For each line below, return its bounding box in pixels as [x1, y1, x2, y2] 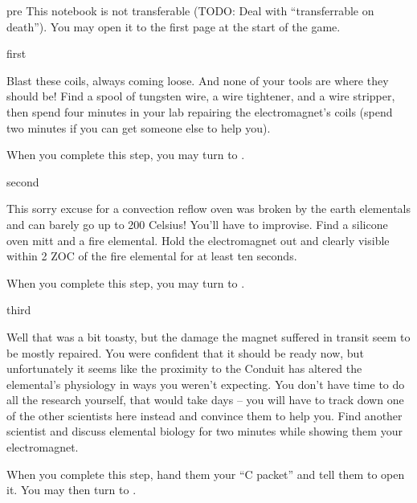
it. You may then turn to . [6, 481, 137, 498]
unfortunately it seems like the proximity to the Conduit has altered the [6, 360, 362, 377]
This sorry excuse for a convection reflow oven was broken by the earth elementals [6, 200, 411, 217]
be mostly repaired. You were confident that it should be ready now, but [6, 344, 364, 361]
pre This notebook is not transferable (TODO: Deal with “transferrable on [6, 2, 374, 18]
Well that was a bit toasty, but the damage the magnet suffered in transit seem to [6, 328, 411, 345]
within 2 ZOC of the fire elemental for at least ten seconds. [6, 247, 297, 264]
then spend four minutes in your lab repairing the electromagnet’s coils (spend [6, 103, 393, 120]
